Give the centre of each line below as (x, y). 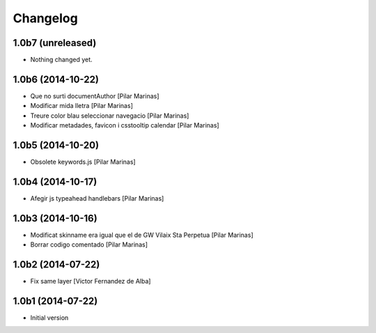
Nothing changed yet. (62, 60)
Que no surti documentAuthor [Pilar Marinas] (95, 96)
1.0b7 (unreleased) (55, 43)
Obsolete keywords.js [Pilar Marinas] (83, 162)
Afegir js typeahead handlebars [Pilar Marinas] (97, 198)
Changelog (45, 18)
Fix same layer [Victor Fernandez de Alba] (91, 281)
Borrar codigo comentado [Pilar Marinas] (89, 245)
